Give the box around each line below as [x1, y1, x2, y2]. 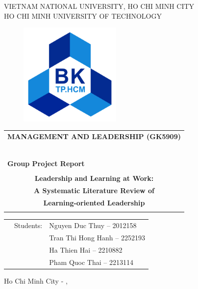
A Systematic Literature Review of [33, 185, 155, 196]
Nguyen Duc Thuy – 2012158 [49, 220, 137, 231]
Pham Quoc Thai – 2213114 [49, 257, 133, 267]
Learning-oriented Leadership [43, 197, 145, 207]
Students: [14, 220, 43, 231]
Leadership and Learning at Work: [34, 173, 154, 183]
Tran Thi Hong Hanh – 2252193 [49, 232, 145, 242]
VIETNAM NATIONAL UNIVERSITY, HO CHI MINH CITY [4, 1, 195, 11]
